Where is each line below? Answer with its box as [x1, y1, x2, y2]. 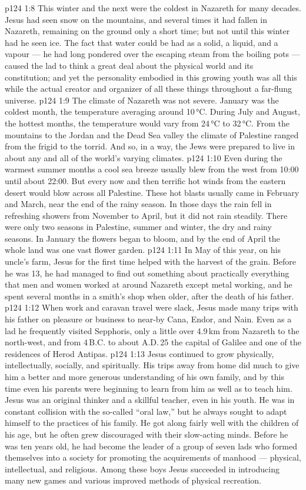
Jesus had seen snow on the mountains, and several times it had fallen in [5, 13, 268, 25]
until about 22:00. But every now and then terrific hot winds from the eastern [5, 174, 286, 186]
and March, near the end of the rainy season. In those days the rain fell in [5, 198, 272, 210]
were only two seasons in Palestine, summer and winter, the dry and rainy [5, 221, 272, 233]
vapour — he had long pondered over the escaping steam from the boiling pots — [5, 48, 300, 60]
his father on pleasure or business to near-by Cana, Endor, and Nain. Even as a [5, 313, 292, 325]
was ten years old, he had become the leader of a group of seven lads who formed [5, 439, 298, 452]
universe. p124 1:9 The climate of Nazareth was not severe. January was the [5, 94, 279, 106]
